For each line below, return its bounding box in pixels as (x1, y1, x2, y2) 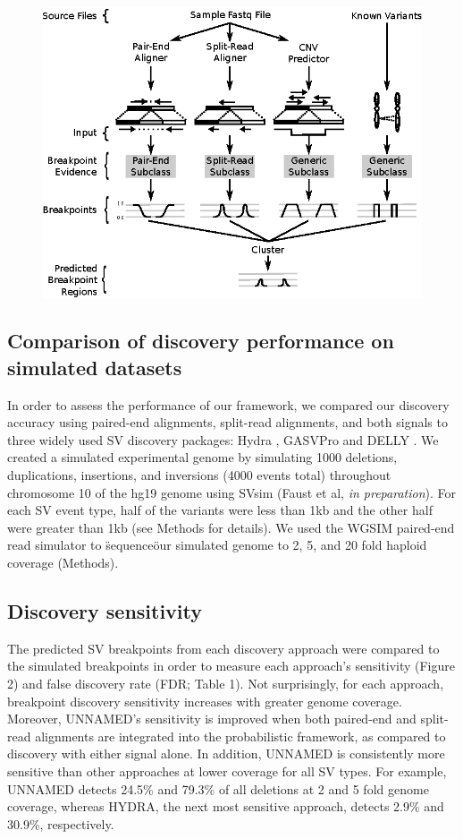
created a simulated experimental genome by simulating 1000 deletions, (7, 448, 398, 467)
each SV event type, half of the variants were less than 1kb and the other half (7, 501, 433, 519)
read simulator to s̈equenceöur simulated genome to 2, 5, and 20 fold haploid (7, 535, 427, 554)
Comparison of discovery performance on (7, 327, 394, 355)
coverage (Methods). (7, 553, 119, 572)
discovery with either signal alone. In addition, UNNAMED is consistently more (7, 744, 445, 763)
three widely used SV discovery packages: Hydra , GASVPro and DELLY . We (7, 430, 439, 449)
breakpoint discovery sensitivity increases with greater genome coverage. (7, 691, 402, 710)
